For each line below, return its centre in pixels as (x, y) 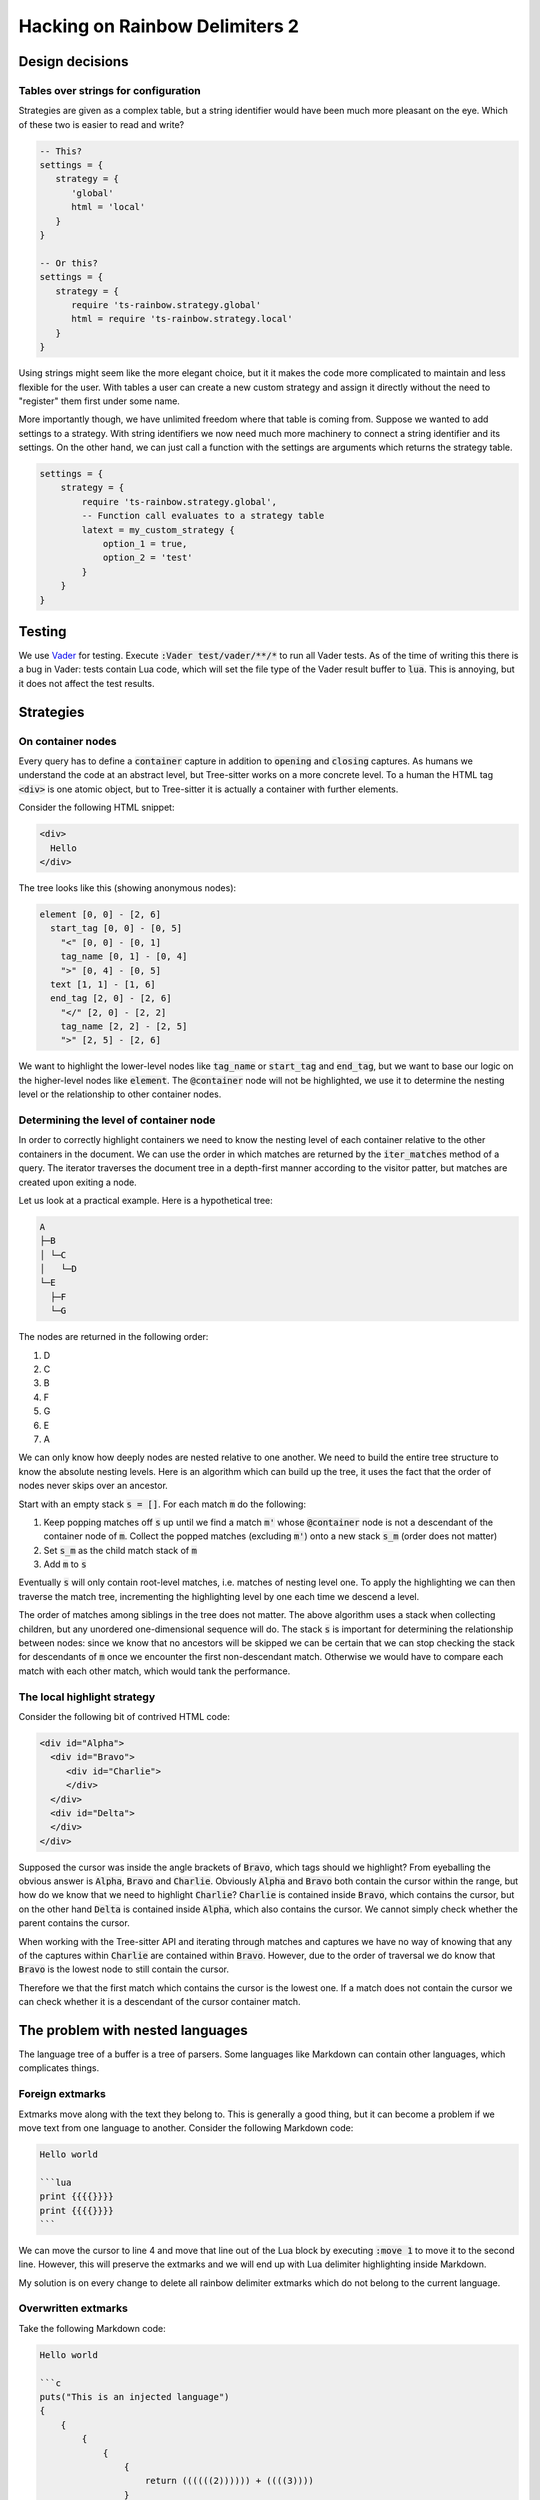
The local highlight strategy (87, 1697)
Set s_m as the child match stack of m (120, 1550)
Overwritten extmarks (73, 2308)
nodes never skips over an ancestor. (93, 1486)
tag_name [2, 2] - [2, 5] (124, 1026)
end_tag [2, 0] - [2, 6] (111, 998)
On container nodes (67, 741)
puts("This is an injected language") (134, 2397)
